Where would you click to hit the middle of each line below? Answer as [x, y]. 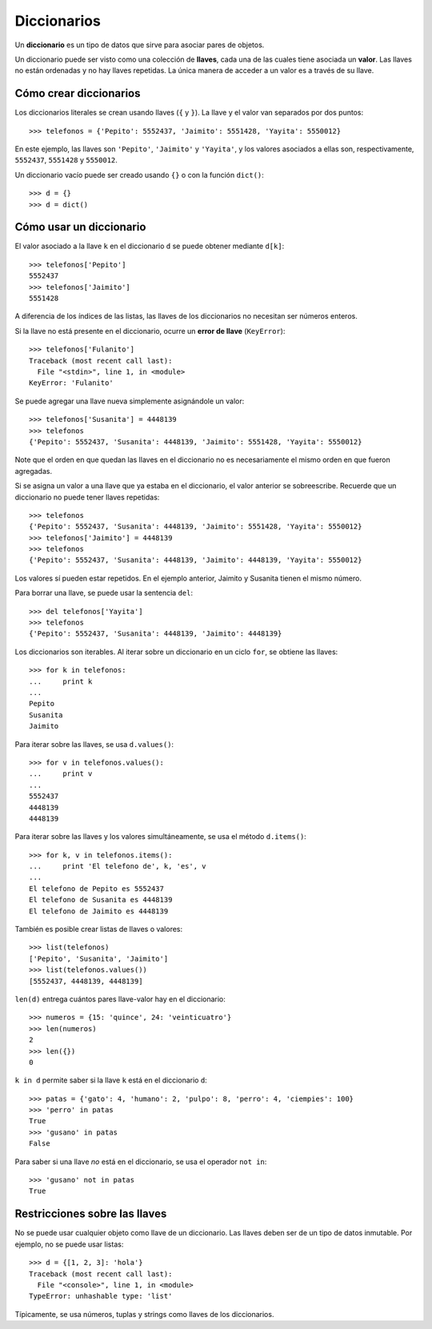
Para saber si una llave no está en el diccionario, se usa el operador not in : [141, 1162]
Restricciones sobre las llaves [91, 1214]
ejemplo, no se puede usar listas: [69, 1244]
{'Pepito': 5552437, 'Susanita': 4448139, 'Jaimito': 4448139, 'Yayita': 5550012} [196, 560]
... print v [61, 774]
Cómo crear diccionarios [78, 93]
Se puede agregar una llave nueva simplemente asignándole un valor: [130, 401]
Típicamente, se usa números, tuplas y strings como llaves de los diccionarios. [144, 1314]
